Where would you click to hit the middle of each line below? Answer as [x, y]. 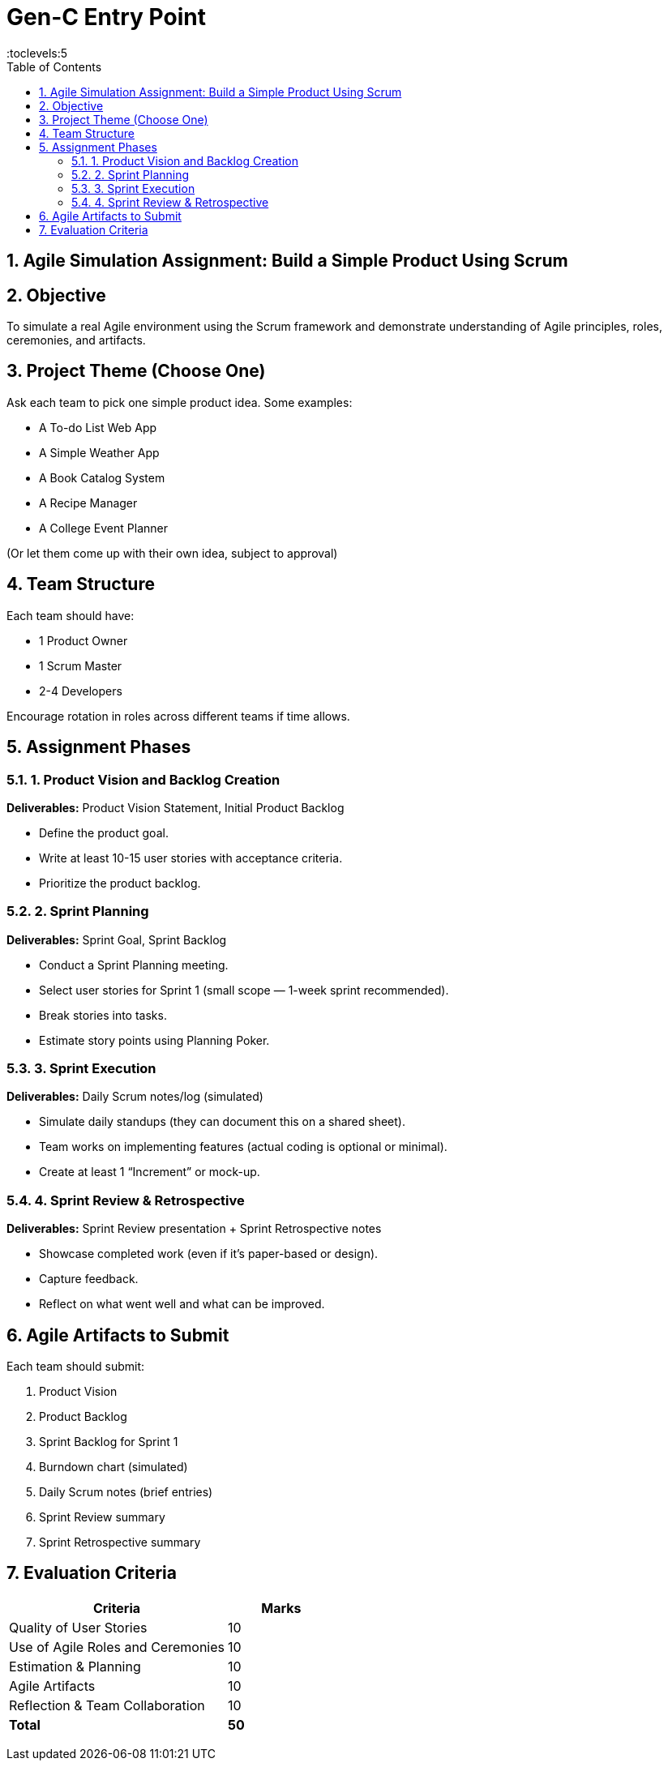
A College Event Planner [103, 528]
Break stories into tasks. [103, 1015]
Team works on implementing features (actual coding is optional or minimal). [243, 1147]
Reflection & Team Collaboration [107, 1705]
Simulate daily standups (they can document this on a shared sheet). [222, 1122]
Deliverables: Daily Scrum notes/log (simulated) [135, 1097]
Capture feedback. [89, 1279]
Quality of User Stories [78, 1627]
